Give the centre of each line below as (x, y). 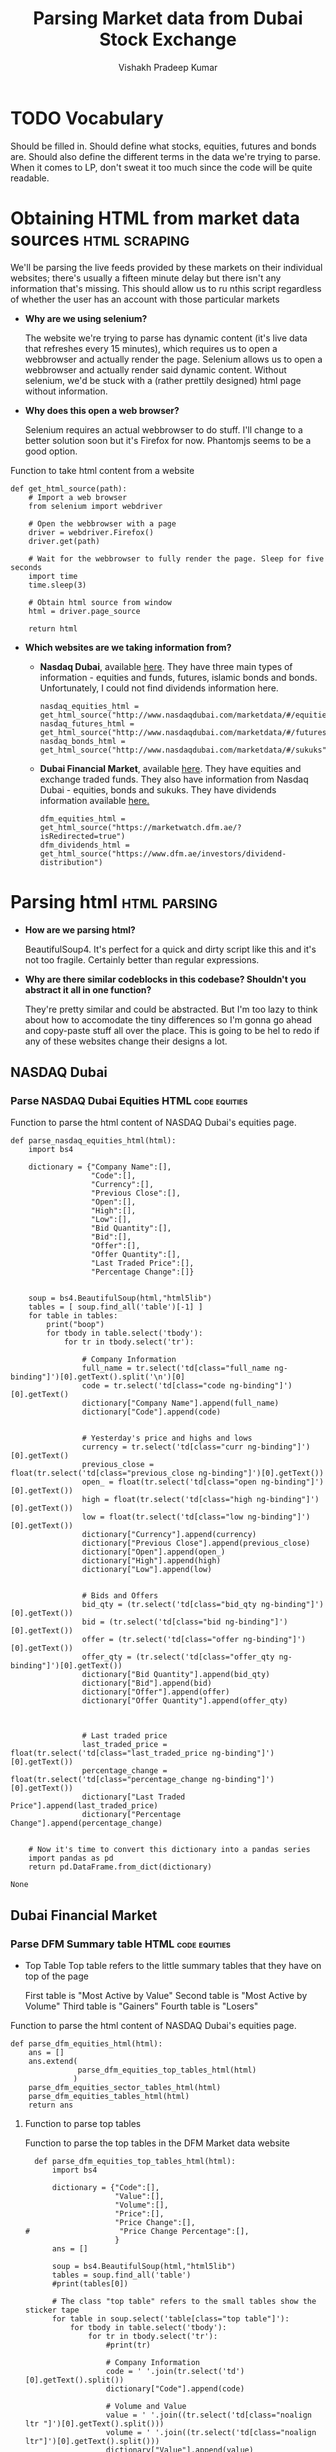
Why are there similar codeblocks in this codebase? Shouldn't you (165, 979)
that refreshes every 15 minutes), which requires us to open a (151, 348)
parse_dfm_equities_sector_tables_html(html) (125, 2087)
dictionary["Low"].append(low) (147, 1570)
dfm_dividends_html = (84, 845)
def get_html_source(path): (69, 488)
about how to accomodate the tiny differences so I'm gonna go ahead (168, 1019)
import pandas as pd (71, 1858)
